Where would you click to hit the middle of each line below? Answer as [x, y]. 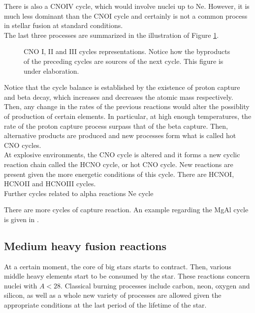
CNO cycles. [23, 145]
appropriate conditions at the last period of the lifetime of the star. [105, 305]
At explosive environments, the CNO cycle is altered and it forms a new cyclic [122, 155]
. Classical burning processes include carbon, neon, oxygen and [155, 285]
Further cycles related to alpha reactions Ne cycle [79, 193]
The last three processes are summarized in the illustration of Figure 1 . [112, 35]
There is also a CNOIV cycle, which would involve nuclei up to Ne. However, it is [127, 6]
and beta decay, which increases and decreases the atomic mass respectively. [119, 97]
